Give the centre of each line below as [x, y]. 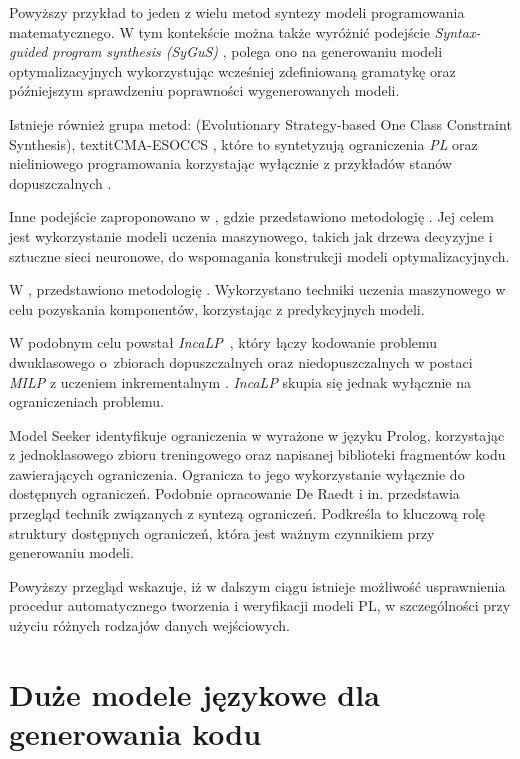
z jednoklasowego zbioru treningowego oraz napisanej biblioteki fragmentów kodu [257, 454]
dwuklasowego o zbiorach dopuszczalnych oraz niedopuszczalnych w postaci [241, 361]
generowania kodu [135, 733]
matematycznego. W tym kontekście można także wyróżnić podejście [219, 31]
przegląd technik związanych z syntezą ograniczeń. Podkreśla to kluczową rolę [247, 513]
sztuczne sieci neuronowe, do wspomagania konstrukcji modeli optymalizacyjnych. [259, 255]
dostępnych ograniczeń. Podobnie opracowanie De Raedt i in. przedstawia [234, 493]
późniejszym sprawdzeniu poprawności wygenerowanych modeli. [204, 90]
